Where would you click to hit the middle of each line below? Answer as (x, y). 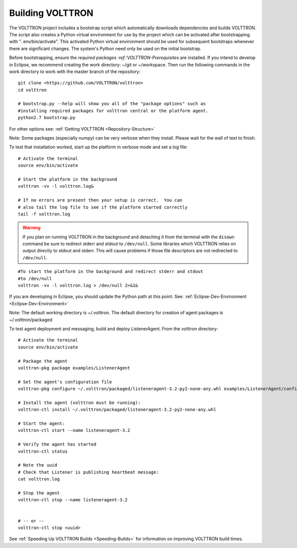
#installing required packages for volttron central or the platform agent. (113, 111)
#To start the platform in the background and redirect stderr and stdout (111, 272)
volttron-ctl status (43, 451)
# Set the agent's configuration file (65, 382)
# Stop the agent (39, 493)
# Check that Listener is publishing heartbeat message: (89, 472)
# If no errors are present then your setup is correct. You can (100, 200)
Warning (31, 228)
